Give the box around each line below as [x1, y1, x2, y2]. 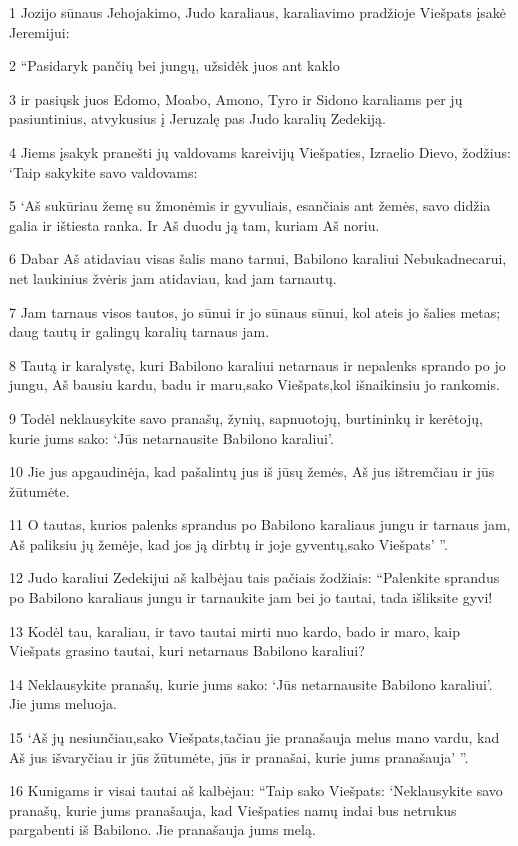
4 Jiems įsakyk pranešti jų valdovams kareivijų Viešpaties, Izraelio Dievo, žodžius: [9, 141, 511, 162]
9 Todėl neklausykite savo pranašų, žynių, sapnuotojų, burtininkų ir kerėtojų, [9, 407, 483, 428]
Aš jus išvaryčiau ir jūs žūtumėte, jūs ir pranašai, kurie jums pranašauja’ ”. [9, 746, 469, 767]
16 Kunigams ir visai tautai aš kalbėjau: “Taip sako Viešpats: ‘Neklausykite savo [9, 780, 503, 801]
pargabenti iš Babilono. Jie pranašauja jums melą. [9, 819, 316, 840]
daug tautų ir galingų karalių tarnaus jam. [9, 321, 270, 342]
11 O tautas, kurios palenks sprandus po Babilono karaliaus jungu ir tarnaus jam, [9, 514, 511, 535]
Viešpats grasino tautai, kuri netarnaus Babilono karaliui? [9, 640, 365, 661]
